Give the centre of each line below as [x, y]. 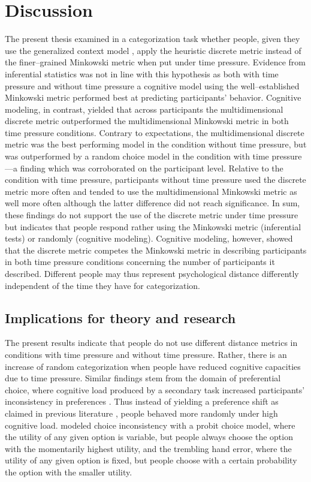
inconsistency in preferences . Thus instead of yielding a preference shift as [142, 401]
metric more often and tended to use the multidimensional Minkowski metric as [151, 191]
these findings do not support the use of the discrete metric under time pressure [152, 215]
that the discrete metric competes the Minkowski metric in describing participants [156, 250]
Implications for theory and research [120, 317]
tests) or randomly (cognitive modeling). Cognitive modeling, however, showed [149, 238]
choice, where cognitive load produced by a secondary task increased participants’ [155, 389]
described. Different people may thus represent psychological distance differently [152, 273]
